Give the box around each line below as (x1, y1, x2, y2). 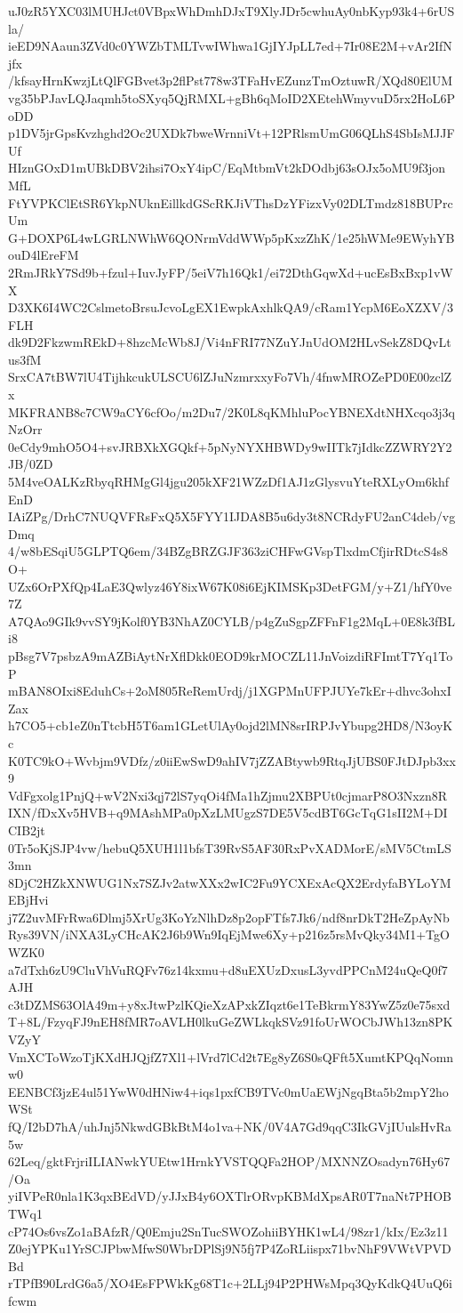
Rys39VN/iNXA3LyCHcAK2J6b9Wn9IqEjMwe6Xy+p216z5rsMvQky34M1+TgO (8, 925, 450, 944)
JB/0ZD (8, 455, 53, 473)
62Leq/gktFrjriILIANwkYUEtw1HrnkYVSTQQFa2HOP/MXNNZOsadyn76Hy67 (8, 1152, 451, 1171)
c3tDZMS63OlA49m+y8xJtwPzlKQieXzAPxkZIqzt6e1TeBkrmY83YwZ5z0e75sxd (8, 995, 451, 1013)
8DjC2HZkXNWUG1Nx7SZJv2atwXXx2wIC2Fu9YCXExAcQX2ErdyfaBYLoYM (8, 873, 451, 891)
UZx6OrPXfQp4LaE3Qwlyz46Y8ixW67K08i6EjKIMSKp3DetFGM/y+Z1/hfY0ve (8, 576, 452, 595)
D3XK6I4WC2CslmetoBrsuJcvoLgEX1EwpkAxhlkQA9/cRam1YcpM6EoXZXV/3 (8, 298, 454, 317)
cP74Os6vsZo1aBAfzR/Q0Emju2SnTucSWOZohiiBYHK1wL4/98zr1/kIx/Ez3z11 (8, 1221, 449, 1240)
